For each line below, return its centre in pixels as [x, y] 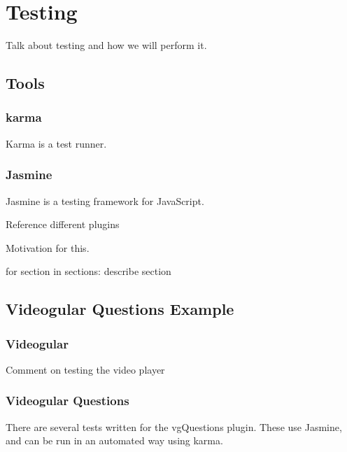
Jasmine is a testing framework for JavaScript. [105, 200]
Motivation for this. [48, 247]
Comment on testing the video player [85, 369]
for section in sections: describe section [88, 271]
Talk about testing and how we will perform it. [106, 45]
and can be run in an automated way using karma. [114, 440]
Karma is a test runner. [56, 143]
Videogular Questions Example [120, 309]
